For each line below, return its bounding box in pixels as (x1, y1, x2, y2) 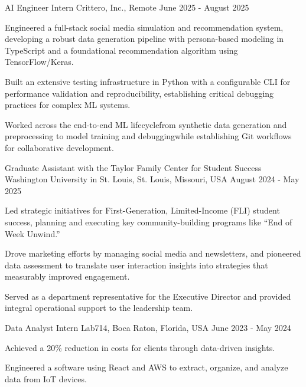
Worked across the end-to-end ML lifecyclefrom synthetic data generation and (5, 118, 287, 130)
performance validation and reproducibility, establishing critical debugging (5, 87, 274, 99)
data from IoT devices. (5, 372, 87, 385)
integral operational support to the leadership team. (5, 301, 193, 314)
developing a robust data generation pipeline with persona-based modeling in (5, 32, 284, 45)
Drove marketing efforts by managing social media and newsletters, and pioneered (5, 247, 301, 260)
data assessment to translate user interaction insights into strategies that (5, 258, 268, 271)
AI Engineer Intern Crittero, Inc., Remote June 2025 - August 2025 (5, 1, 249, 13)
